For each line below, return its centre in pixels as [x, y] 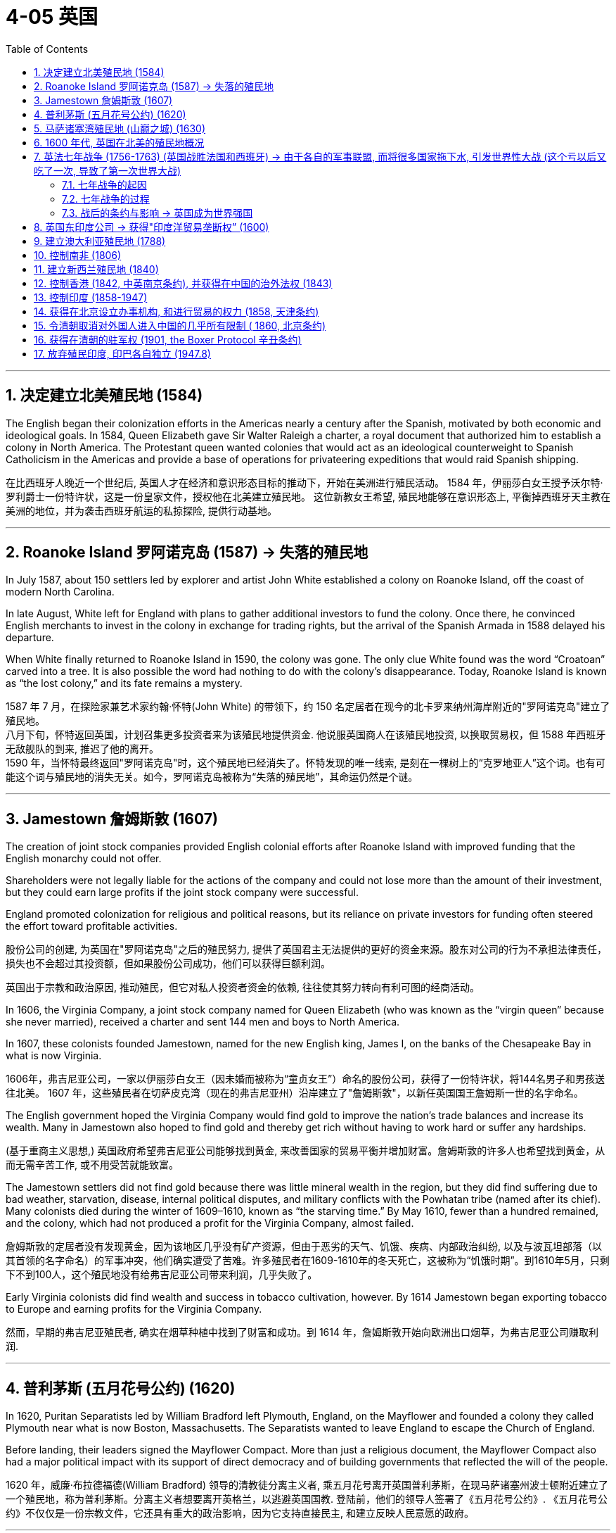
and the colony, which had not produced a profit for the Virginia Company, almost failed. [210, 1223]
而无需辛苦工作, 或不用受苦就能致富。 [92, 1165]
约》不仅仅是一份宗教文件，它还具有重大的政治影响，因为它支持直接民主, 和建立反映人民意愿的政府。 [240, 1513]
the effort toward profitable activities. [92, 926]
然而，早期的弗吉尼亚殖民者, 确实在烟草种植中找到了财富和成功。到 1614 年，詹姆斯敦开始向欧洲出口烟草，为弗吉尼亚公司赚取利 [302, 1332]
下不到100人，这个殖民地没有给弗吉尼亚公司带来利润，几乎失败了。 [162, 1275]
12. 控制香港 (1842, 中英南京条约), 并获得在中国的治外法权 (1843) [183, 283]
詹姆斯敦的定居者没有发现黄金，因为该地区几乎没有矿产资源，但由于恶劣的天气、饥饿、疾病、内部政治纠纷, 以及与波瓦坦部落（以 [304, 1247]
